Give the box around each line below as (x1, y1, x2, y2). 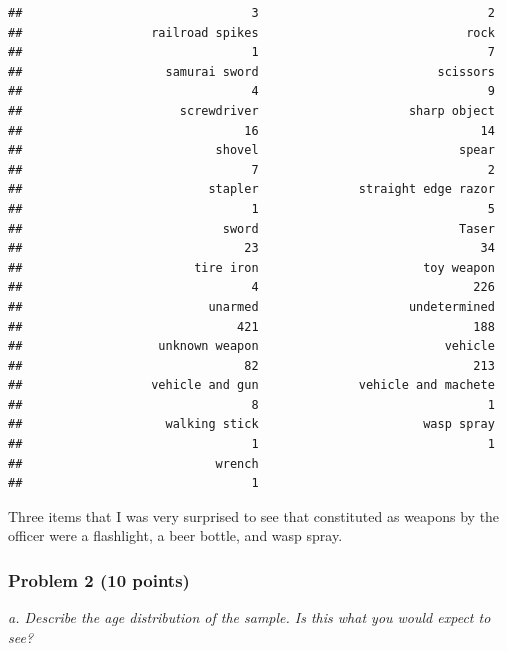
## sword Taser (8, 221, 495, 236)
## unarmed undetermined (8, 299, 495, 314)
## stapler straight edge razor (8, 182, 495, 197)
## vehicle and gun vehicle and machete (8, 378, 495, 393)
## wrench (8, 456, 259, 471)
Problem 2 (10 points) (8, 567, 190, 592)
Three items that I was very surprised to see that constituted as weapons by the (8, 505, 500, 526)
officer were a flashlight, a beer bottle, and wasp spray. (8, 525, 343, 546)
